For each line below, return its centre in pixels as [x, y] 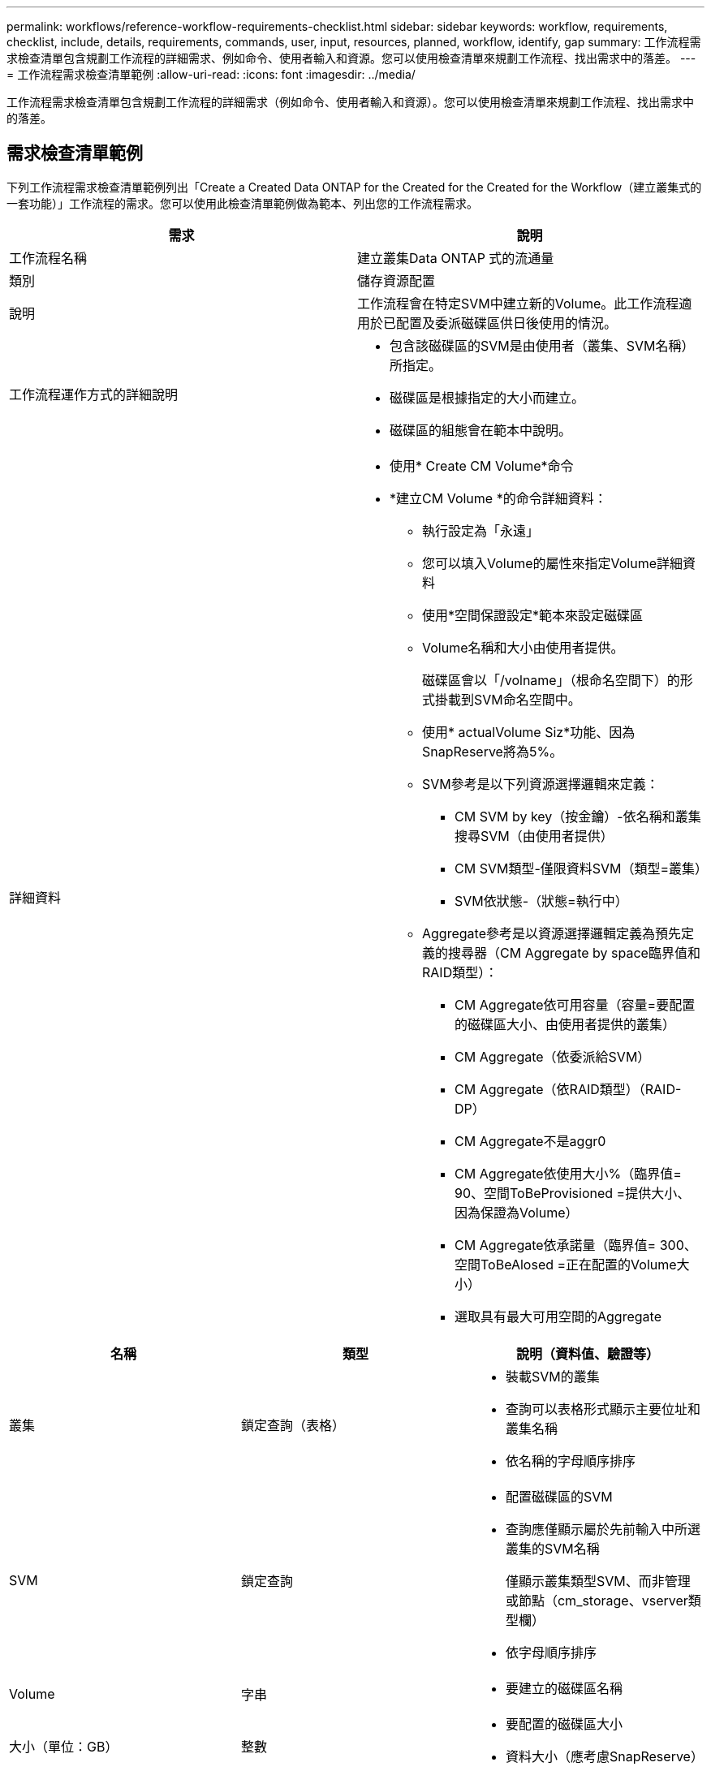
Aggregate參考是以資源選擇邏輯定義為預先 [552, 933]
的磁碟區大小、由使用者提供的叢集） [565, 1024]
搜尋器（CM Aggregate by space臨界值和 [574, 952]
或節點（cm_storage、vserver [597, 1600]
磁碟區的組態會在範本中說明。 [481, 430]
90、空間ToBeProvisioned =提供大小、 [573, 1193]
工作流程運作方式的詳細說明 [94, 394]
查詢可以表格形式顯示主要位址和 [603, 1409]
